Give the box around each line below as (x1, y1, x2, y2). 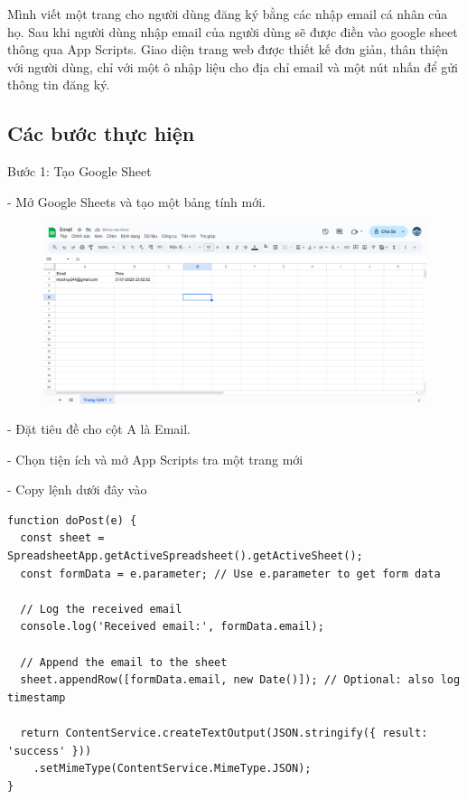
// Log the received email (20, 602, 182, 616)
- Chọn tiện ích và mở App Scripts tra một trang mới (7, 449, 304, 468)
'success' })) (7, 744, 92, 757)
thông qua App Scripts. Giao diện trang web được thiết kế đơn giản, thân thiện (7, 40, 448, 59)
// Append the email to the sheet (20, 655, 228, 669)
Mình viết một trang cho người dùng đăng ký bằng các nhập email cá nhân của (7, 5, 448, 23)
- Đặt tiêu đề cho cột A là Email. (7, 419, 191, 438)
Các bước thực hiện (7, 119, 195, 147)
